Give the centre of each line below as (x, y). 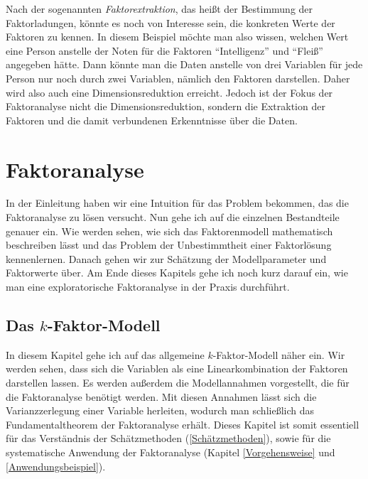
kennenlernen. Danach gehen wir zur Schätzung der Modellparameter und (166, 258)
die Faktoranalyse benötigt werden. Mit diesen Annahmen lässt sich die (161, 396)
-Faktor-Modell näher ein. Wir (279, 354)
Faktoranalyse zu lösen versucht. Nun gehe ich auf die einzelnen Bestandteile (173, 217)
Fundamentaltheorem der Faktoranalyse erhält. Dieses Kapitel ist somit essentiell (183, 424)
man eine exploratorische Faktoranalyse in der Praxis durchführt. (148, 287)
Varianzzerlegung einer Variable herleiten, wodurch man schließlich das (160, 410)
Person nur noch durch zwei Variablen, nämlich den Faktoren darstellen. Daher (178, 78)
